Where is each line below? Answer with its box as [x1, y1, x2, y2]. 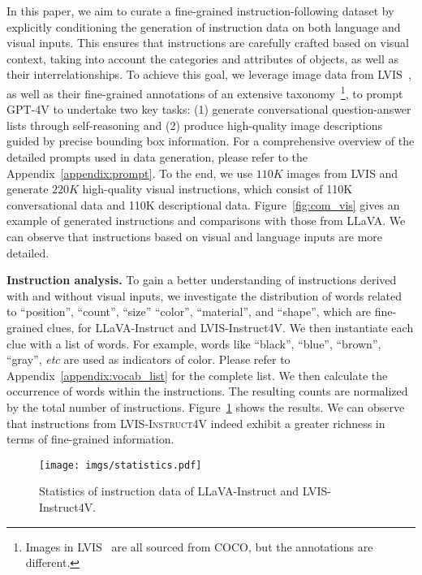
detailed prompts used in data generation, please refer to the [6, 149, 308, 165]
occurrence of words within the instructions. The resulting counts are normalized [6, 383, 408, 400]
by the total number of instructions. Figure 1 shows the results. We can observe [6, 398, 405, 415]
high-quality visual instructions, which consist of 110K [82, 180, 353, 197]
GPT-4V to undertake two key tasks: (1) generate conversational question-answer [6, 101, 411, 118]
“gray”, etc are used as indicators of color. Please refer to [6, 351, 291, 368]
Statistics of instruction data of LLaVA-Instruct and [39, 482, 299, 499]
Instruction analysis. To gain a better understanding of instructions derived [6, 271, 397, 288]
